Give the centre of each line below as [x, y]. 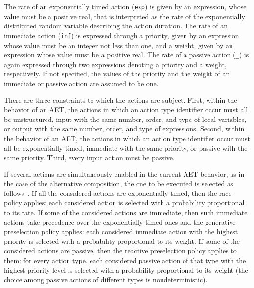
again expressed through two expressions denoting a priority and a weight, [115, 64]
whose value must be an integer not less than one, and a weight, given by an [118, 45]
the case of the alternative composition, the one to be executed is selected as [119, 183]
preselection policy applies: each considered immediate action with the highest [121, 231]
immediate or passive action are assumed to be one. [81, 83]
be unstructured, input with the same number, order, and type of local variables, [125, 119]
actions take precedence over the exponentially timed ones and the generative [120, 222]
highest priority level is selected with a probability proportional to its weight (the [126, 270]
